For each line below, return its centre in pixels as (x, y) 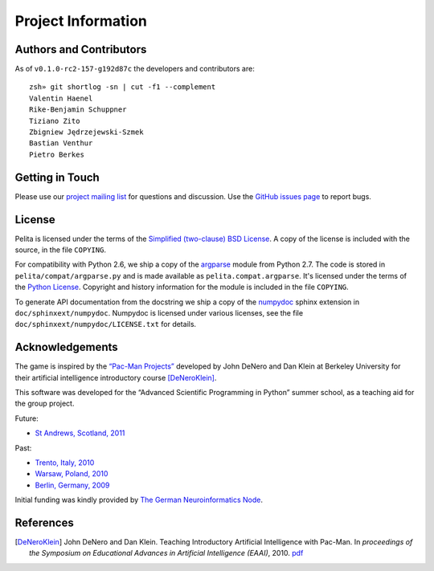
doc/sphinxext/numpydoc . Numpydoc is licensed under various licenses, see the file (159, 312)
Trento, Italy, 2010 (65, 463)
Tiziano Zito (55, 121)
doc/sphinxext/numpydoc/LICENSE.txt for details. (106, 324)
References (44, 522)
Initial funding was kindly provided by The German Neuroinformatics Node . (139, 500)
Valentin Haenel (61, 98)
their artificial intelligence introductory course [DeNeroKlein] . (116, 377)
